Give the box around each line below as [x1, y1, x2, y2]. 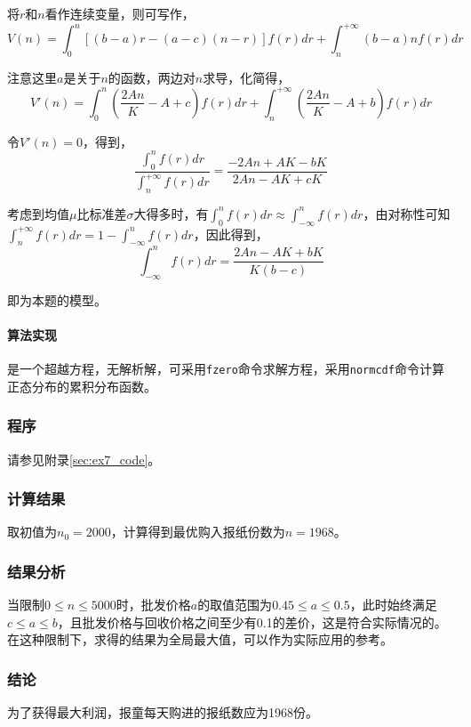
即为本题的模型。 [7, 290, 107, 309]
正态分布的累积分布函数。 [7, 376, 156, 395]
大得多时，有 [133, 204, 209, 222]
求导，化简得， [203, 68, 291, 86]
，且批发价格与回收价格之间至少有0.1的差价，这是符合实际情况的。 [57, 612, 447, 631]
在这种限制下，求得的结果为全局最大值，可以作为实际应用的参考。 [7, 630, 393, 649]
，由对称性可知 [363, 204, 451, 222]
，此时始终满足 [349, 595, 437, 614]
